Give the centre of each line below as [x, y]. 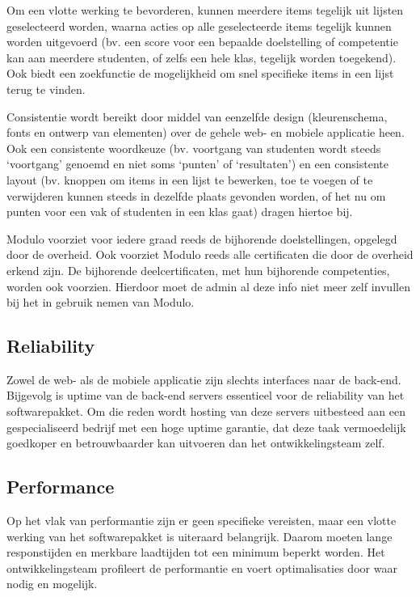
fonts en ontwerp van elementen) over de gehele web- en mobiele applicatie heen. [206, 132]
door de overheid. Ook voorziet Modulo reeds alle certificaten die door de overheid [210, 254]
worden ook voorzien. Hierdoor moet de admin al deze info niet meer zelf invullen [208, 286]
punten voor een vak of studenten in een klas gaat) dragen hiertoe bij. [180, 212]
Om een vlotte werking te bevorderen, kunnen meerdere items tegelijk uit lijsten [205, 10]
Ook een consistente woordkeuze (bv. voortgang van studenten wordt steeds [194, 148]
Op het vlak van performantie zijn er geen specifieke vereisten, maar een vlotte [202, 521]
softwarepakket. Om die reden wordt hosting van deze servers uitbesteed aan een [206, 411]
